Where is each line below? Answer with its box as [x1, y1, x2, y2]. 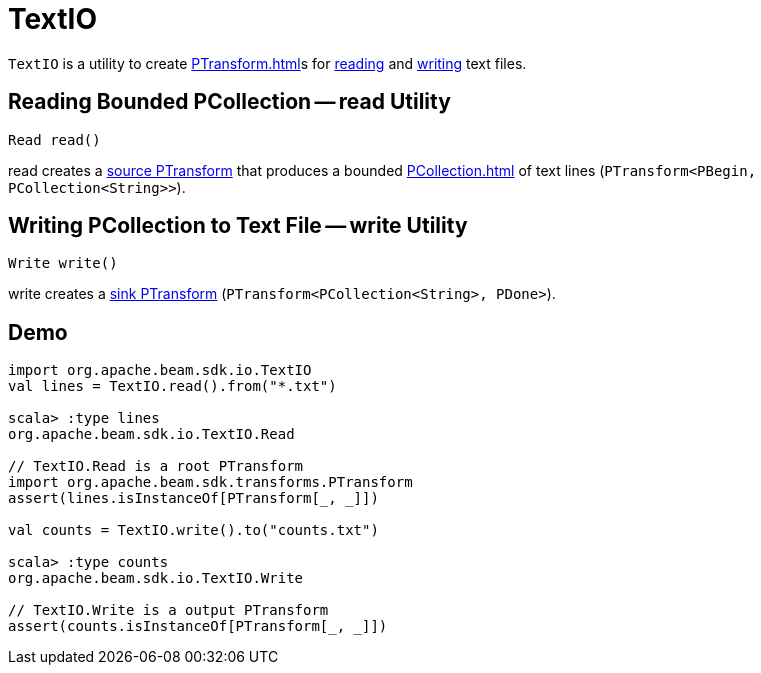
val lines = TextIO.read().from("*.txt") [8, 378, 337, 395]
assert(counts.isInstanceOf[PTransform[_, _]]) [8, 618, 388, 635]
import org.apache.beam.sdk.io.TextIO [8, 362, 312, 379]
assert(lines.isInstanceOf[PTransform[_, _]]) [8, 490, 379, 507]
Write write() [8, 255, 118, 272]
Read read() [8, 131, 101, 148]
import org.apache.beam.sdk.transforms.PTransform [8, 474, 413, 491]
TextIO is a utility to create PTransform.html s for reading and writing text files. [8, 54, 527, 72]
